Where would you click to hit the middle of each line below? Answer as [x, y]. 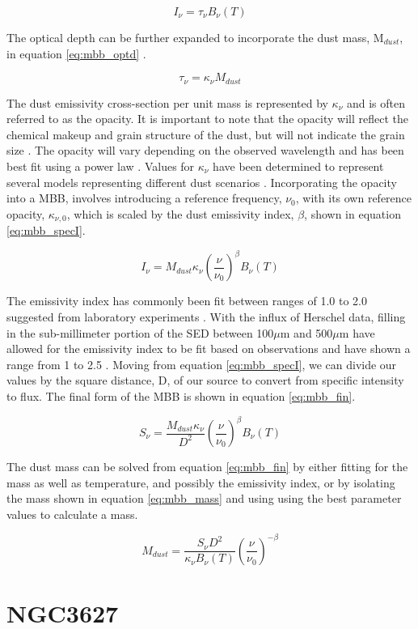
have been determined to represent [298, 166]
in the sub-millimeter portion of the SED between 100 [140, 332]
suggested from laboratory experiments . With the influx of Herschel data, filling [206, 316]
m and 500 [306, 332]
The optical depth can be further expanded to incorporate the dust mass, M [195, 37]
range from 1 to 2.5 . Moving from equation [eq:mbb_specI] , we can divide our [202, 364]
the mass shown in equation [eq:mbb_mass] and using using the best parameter [204, 498]
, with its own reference [354, 198]
